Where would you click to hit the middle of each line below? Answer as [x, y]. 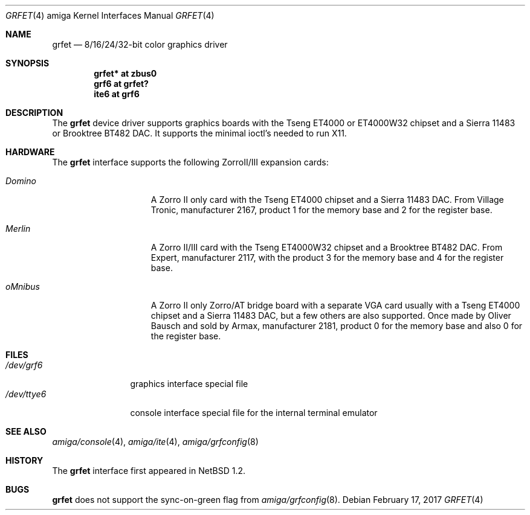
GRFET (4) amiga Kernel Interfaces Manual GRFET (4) [110, 15]
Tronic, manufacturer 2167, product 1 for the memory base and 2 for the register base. [322, 210]
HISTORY [24, 460]
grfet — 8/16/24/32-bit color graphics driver [140, 44]
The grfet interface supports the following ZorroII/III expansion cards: [190, 162]
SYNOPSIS [27, 63]
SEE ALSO [26, 431]
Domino [21, 181]
